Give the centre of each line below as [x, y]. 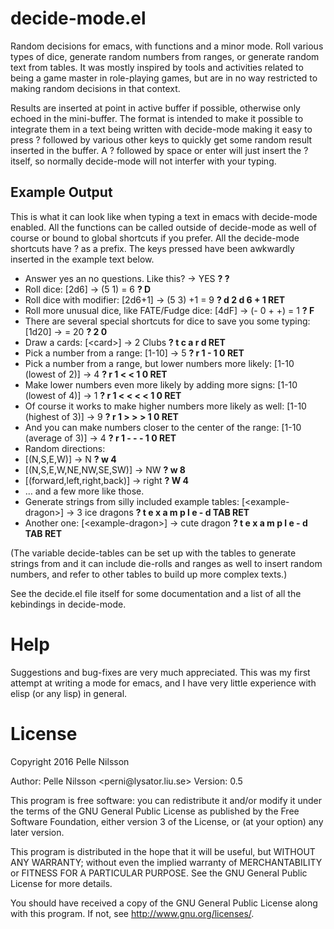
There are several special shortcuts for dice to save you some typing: [167, 321]
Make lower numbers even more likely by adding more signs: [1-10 [161, 384]
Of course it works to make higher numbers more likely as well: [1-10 [165, 406]
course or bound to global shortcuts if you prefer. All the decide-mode [155, 238]
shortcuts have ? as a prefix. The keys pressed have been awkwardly [152, 248]
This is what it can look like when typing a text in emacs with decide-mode [164, 216]
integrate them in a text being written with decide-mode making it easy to [161, 129]
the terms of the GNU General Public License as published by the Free [155, 811]
